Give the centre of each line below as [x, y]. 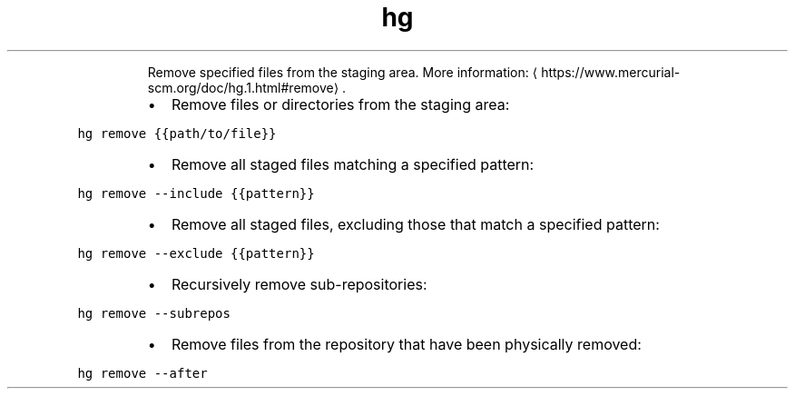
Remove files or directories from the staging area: [340, 104]
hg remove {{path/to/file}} [177, 133]
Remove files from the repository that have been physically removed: [406, 344]
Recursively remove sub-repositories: [299, 284]
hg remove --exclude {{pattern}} [196, 253]
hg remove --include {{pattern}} [196, 193]
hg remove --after [142, 373]
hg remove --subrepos [154, 313]
